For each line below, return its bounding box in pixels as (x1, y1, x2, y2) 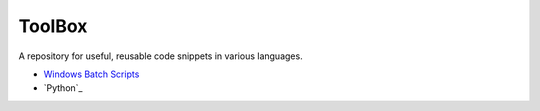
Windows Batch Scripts (43, 68, 140, 80)
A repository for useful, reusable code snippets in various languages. (18, 50, 304, 62)
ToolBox (18, 15, 88, 37)
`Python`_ (43, 82, 83, 94)
